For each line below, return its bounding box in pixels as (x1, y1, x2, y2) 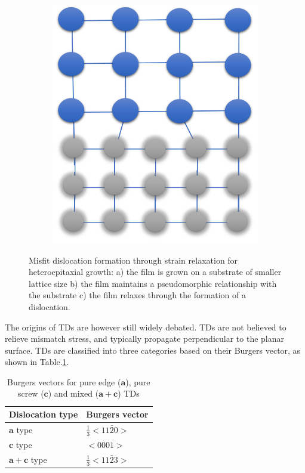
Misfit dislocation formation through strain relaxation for (29, 253, 238, 266)
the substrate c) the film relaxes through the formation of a (29, 289, 246, 301)
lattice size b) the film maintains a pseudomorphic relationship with (29, 277, 277, 289)
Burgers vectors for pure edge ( (7, 375, 121, 388)
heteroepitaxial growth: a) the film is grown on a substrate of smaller (29, 265, 282, 278)
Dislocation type (9, 408, 78, 421)
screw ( (17, 387, 44, 400)
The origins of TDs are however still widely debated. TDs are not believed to (5, 320, 286, 333)
